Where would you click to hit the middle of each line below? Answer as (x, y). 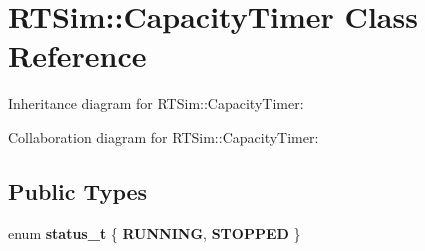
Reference (77, 55)
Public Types (78, 190)
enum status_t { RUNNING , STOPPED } (154, 232)
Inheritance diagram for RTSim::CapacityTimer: (156, 103)
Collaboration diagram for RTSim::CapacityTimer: (163, 136)
